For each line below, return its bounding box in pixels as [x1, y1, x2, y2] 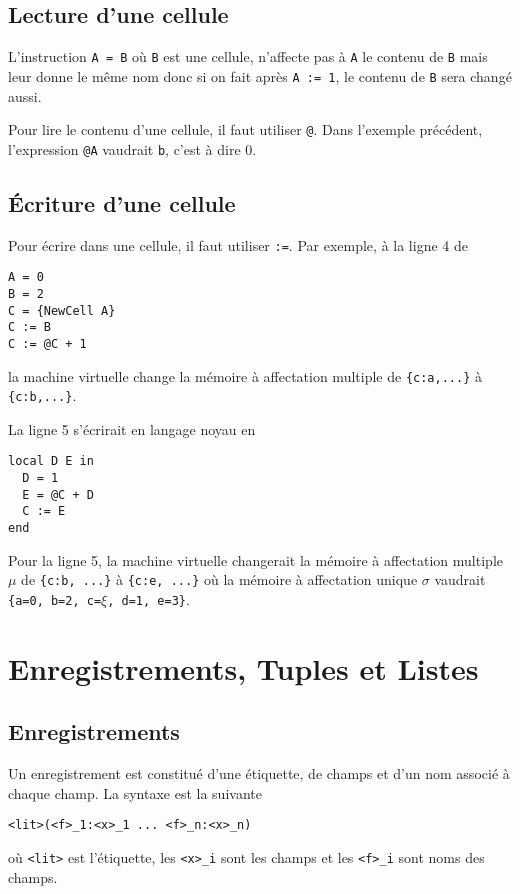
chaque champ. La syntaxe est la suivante [8, 782, 262, 803]
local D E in [8, 454, 94, 469]
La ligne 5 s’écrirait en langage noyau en [8, 418, 256, 439]
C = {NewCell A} [8, 303, 116, 318]
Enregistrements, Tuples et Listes [8, 647, 479, 688]
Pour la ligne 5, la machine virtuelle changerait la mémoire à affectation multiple [8, 549, 503, 570]
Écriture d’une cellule [8, 187, 236, 218]
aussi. [8, 85, 42, 106]
